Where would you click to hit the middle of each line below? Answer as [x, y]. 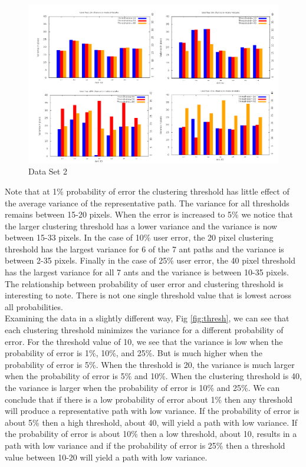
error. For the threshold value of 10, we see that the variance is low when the [144, 341]
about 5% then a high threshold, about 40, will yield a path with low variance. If [151, 422]
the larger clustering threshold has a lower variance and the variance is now [141, 226]
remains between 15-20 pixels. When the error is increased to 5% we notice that [149, 214]
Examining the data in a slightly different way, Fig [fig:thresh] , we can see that [147, 318]
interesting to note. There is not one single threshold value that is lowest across [148, 295]
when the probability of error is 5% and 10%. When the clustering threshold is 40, [153, 376]
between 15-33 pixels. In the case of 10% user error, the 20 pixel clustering [139, 237]
